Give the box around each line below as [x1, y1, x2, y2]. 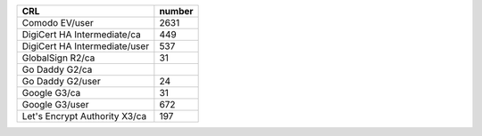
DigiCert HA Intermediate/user [21, 40, 150, 52]
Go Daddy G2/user [21, 76, 102, 87]
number [159, 5, 194, 17]
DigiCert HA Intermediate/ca [21, 28, 142, 40]
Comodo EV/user [21, 17, 94, 28]
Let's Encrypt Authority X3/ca [21, 110, 147, 122]
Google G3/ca [21, 87, 81, 99]
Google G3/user [21, 99, 89, 110]
